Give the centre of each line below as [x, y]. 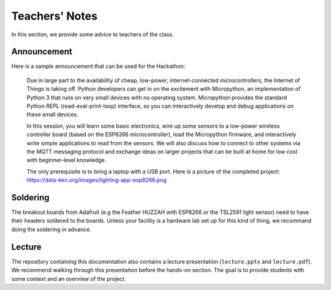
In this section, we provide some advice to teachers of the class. [93, 34]
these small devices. [53, 115]
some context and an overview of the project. [69, 278]
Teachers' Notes [55, 16]
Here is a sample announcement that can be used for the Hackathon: [98, 66]
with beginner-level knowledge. [67, 160]
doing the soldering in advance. [51, 229]
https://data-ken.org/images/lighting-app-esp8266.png [97, 180]
